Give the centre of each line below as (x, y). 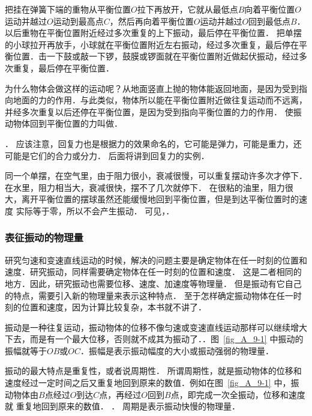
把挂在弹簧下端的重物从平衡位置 (68, 9)
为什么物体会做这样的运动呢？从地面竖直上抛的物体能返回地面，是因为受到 (152, 88)
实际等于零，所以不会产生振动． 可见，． (95, 210)
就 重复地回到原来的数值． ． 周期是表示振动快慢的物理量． (122, 406)
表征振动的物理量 (44, 237)
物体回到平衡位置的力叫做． (67, 123)
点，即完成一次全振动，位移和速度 (238, 394)
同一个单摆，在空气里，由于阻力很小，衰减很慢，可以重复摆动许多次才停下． (156, 176)
